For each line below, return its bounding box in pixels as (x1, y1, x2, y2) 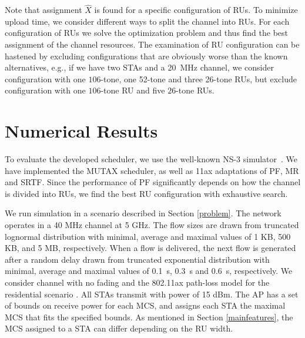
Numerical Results (5, 119, 158, 143)
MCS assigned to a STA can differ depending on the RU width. (5, 322, 233, 334)
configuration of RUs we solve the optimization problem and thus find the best (5, 26, 289, 39)
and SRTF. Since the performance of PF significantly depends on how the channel (5, 176, 301, 188)
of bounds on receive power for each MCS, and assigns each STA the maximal (5, 299, 286, 312)
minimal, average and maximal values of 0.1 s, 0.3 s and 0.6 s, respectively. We (5, 265, 293, 277)
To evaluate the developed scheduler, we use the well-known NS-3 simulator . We (5, 153, 298, 165)
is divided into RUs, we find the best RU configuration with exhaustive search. (5, 187, 288, 199)
